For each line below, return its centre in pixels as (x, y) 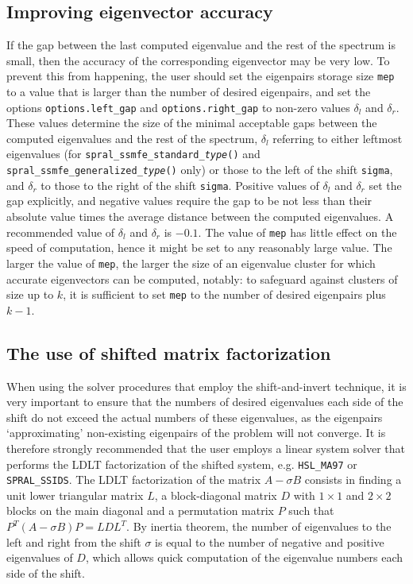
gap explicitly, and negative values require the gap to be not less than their (189, 201)
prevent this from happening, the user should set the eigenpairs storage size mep (201, 76)
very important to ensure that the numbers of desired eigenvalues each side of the (205, 402)
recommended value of (61, 232)
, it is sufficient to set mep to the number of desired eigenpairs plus (224, 294)
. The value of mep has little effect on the (297, 232)
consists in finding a (353, 480)
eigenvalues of (40, 557)
